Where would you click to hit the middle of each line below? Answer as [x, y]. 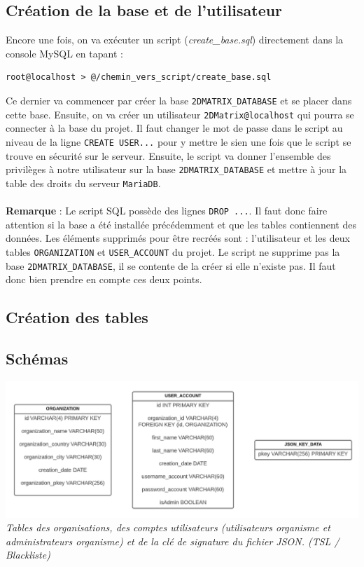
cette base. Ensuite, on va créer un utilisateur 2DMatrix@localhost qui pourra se [180, 114]
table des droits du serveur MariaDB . [83, 183]
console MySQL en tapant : [64, 53]
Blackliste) [28, 555]
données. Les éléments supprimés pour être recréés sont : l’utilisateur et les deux [178, 238]
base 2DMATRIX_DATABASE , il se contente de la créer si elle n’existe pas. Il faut [171, 265]
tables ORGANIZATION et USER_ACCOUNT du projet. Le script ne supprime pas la [173, 251]
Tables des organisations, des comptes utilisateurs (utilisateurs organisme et [168, 527]
